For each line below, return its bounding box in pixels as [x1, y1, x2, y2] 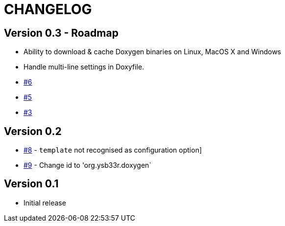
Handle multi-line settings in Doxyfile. [24, 63, 144, 71]
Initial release [24, 198, 66, 207]
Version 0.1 [4, 178, 59, 190]
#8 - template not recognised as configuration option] [24, 146, 202, 155]
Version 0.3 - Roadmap [4, 26, 119, 39]
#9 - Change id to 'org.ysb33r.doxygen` [24, 161, 151, 170]
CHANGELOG [4, 1, 92, 18]
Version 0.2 [4, 125, 62, 137]
